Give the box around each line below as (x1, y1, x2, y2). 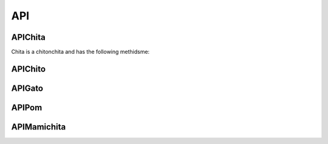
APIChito (11, 64, 46, 74)
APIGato (11, 83, 44, 93)
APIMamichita (11, 122, 66, 132)
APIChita (11, 32, 46, 42)
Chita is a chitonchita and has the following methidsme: (11, 48, 150, 56)
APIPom (11, 102, 43, 113)
